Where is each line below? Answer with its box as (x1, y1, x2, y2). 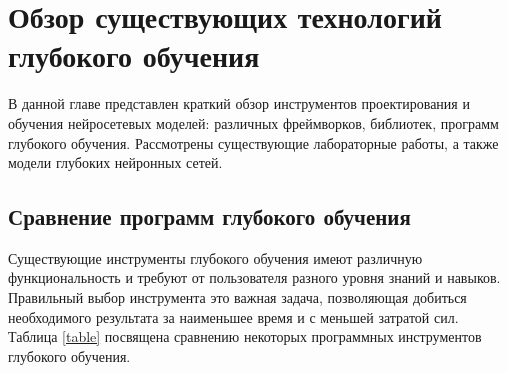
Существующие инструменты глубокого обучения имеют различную (8, 247, 423, 268)
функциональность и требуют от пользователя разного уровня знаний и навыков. (8, 267, 501, 288)
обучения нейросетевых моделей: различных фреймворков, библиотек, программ (8, 112, 499, 133)
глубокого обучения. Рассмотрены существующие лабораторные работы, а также (8, 132, 499, 153)
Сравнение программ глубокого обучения (8, 201, 411, 232)
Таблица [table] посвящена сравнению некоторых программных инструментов (8, 326, 482, 347)
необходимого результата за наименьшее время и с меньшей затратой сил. (8, 306, 459, 327)
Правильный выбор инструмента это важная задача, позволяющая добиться (8, 287, 467, 308)
